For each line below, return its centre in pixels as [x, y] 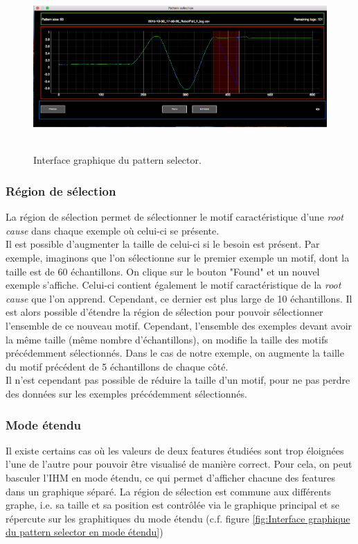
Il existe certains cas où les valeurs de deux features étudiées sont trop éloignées [175, 450]
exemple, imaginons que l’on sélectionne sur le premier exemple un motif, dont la [178, 258]
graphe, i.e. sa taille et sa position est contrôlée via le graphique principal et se [172, 505]
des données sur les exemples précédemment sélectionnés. [126, 393]
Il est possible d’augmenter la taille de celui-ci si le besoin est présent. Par [163, 244]
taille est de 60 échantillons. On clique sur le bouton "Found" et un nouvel [163, 271]
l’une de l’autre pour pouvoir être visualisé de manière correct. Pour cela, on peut [179, 464]
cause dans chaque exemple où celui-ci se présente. [113, 230]
